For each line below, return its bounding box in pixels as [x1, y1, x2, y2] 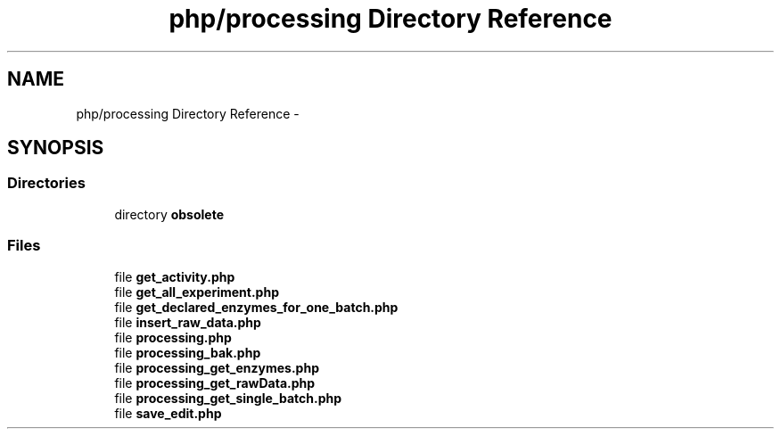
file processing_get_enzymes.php [114, 359, 319, 375]
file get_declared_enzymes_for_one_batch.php [114, 299, 399, 315]
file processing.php [114, 329, 232, 345]
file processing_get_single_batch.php [114, 390, 342, 406]
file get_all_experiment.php [114, 284, 279, 300]
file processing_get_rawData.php [114, 374, 316, 391]
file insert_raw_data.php [114, 314, 261, 330]
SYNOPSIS [7, 136, 104, 160]
